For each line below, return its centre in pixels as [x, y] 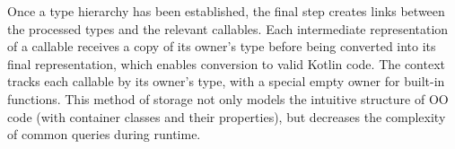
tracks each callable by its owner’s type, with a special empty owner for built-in [226, 81]
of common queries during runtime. [104, 134]
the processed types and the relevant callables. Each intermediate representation [228, 28]
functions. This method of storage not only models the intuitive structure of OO [228, 98]
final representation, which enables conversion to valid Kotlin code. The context [227, 63]
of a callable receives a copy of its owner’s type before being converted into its [222, 46]
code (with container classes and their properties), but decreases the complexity [227, 116]
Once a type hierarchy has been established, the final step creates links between [226, 11]
